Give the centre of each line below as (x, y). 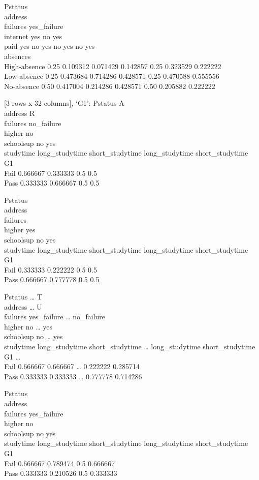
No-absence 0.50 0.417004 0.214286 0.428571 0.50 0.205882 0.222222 (110, 86)
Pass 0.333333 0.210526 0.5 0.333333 (61, 473)
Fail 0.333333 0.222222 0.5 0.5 (51, 269)
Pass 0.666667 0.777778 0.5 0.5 (52, 279)
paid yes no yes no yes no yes (50, 46)
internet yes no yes (33, 36)
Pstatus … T (23, 297)
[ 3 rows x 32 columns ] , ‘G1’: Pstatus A (64, 103)
